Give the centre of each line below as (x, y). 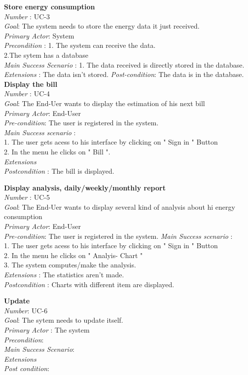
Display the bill (31, 84)
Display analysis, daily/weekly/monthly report (85, 187)
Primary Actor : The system (47, 330)
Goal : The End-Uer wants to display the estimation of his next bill (105, 103)
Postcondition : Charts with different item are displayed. (89, 284)
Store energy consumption (50, 6)
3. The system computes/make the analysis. (70, 265)
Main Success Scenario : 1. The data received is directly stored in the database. (124, 64)
